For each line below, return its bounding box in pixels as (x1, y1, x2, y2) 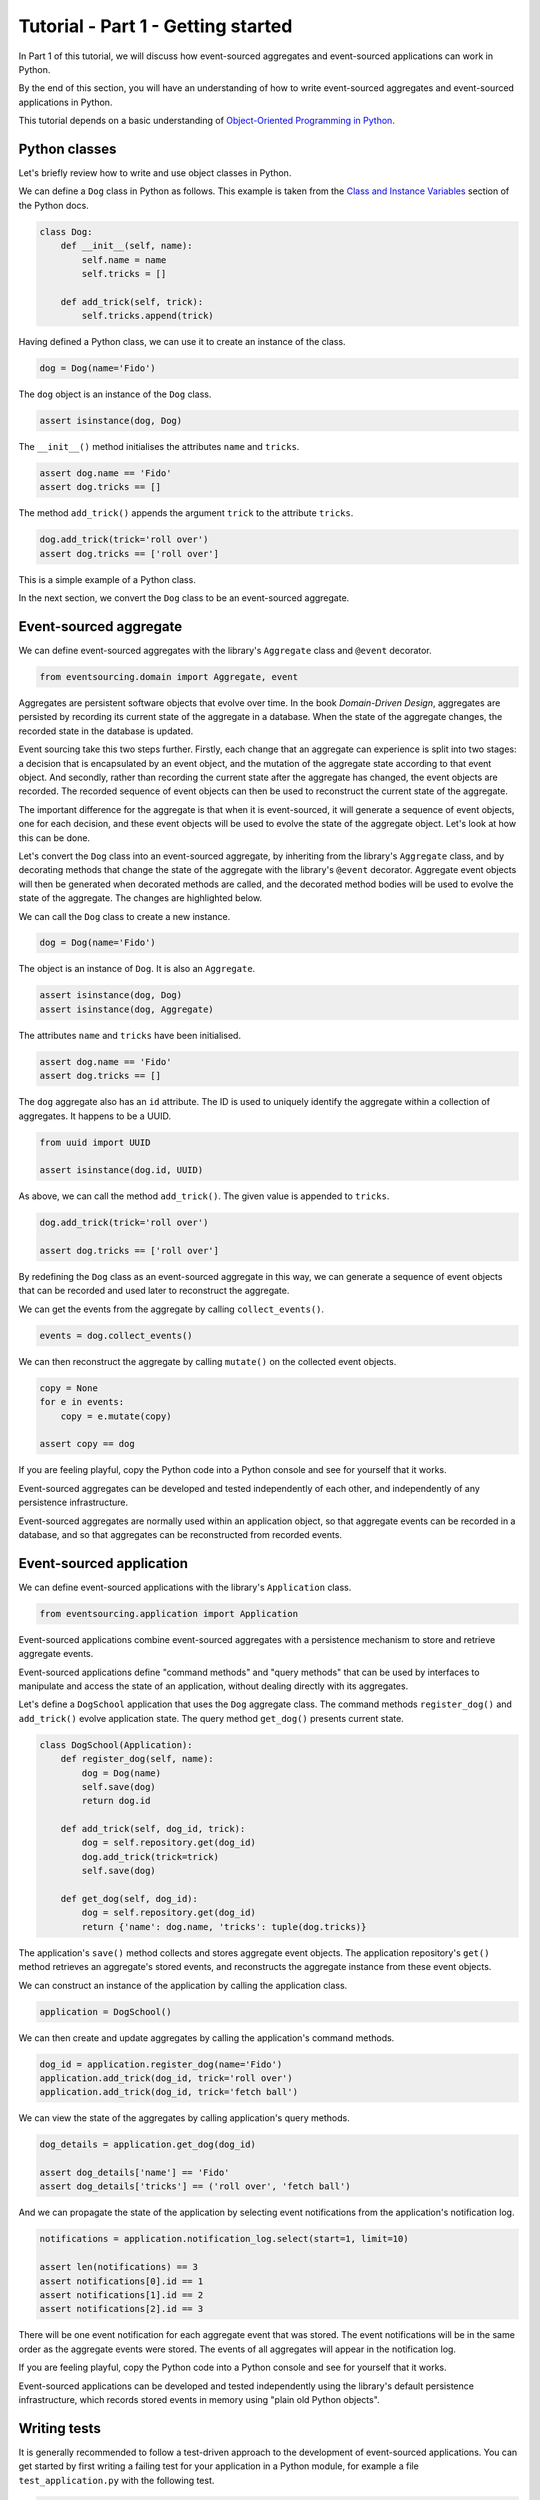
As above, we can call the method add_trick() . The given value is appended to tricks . (18, 1190, 390, 1202)
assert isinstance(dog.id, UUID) (39, 1165, 204, 1176)
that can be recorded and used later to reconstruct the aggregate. (18, 1285, 290, 1297)
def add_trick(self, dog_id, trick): (60, 1823, 246, 1835)
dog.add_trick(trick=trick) (81, 1851, 220, 1862)
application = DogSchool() (39, 2006, 172, 2017)
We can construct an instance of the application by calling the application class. (18, 1979, 348, 1991)
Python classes (18, 140, 117, 157)
